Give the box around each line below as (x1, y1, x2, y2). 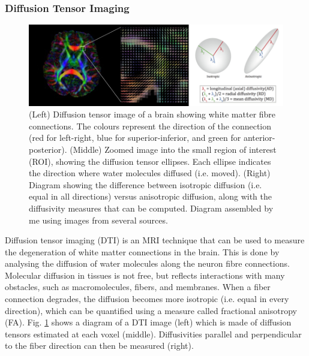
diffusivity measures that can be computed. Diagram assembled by (29, 201, 274, 214)
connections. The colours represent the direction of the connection (29, 119, 272, 132)
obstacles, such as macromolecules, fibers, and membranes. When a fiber (5, 280, 271, 293)
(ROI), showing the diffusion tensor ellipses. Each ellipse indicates (29, 155, 271, 167)
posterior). (29, 143, 67, 155)
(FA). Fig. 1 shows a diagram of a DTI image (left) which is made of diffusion (5, 316, 292, 328)
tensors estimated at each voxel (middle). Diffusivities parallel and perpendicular (5, 327, 302, 340)
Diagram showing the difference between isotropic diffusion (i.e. (29, 178, 262, 191)
